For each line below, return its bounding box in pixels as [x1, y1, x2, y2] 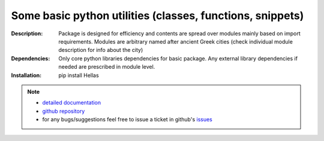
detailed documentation [42, 99, 101, 106]
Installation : [11, 72, 42, 79]
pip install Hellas [58, 72, 99, 79]
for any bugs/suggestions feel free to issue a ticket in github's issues [42, 116, 212, 123]
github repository [42, 108, 85, 115]
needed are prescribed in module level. [58, 63, 155, 70]
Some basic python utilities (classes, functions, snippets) [11, 9, 304, 22]
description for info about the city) [58, 47, 143, 54]
